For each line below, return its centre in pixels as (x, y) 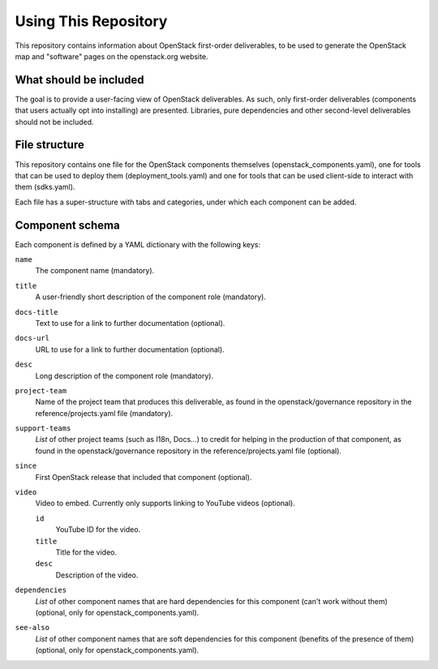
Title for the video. (86, 552)
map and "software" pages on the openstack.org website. (112, 56)
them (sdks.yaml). (45, 187)
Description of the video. (97, 575)
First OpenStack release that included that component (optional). (144, 477)
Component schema (68, 225)
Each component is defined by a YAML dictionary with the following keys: (138, 244)
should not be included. (54, 122)
